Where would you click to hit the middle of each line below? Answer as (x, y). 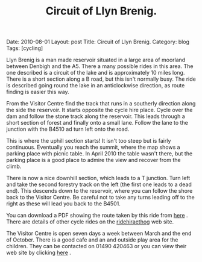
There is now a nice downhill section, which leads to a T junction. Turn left (98, 178)
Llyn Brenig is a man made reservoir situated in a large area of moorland (96, 60)
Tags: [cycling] (25, 48)
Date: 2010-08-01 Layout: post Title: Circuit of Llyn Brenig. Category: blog (98, 42)
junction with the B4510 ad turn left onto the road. (68, 129)
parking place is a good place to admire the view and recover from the (93, 160)
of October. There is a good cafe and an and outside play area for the (92, 240)
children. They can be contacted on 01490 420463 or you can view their (96, 246)
